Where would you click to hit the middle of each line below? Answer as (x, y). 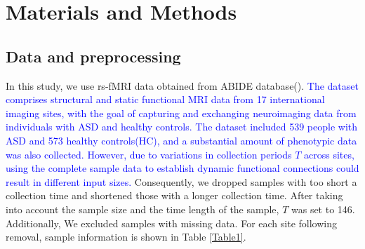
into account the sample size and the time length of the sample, (142, 209)
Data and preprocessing (93, 56)
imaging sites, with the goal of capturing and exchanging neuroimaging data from (181, 113)
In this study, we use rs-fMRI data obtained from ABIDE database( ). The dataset (182, 85)
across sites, (329, 154)
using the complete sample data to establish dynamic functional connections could (182, 168)
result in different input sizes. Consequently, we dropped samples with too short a (181, 181)
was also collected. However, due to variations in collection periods (149, 154)
